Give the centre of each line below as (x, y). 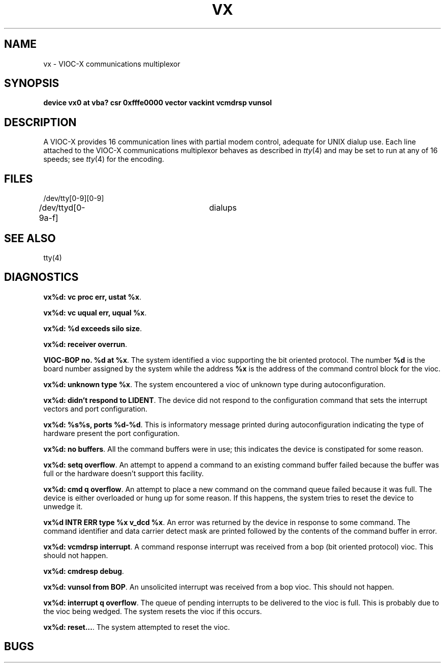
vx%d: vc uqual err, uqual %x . (95, 312)
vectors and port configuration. (96, 409)
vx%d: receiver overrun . (85, 344)
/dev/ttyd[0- (62, 208)
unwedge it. (63, 506)
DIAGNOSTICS (41, 277)
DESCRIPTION (40, 122)
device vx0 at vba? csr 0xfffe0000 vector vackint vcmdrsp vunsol (158, 103)
